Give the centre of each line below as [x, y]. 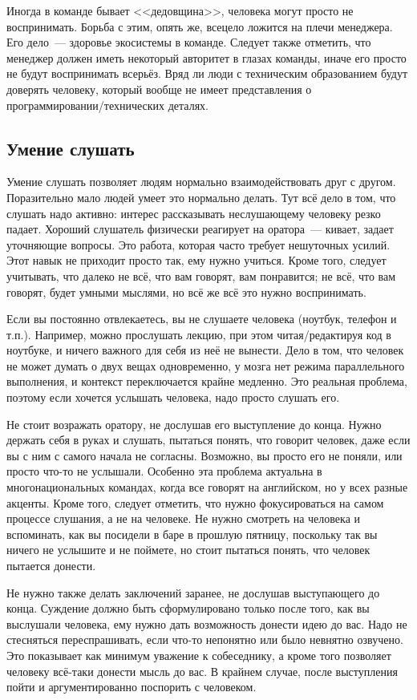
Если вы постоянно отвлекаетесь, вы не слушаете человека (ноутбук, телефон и [202, 319]
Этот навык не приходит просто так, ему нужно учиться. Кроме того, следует [196, 260]
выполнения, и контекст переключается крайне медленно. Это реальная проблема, [207, 381]
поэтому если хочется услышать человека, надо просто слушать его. [173, 397]
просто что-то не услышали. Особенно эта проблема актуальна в [164, 471]
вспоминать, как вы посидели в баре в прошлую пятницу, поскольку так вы [192, 534]
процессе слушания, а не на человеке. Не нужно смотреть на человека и [183, 518]
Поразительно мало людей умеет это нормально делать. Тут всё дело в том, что [201, 197]
